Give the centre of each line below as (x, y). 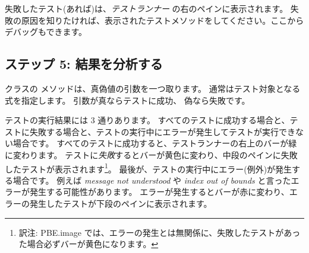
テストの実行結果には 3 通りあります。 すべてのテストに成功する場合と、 (147, 120)
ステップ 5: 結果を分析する (84, 64)
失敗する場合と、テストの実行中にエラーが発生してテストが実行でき (163, 131)
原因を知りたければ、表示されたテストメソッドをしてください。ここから (163, 20)
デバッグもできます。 (46, 32)
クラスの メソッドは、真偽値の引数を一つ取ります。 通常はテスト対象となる (153, 88)
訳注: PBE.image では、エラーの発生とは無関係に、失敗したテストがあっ (160, 232)
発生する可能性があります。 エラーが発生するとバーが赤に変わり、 (159, 192)
